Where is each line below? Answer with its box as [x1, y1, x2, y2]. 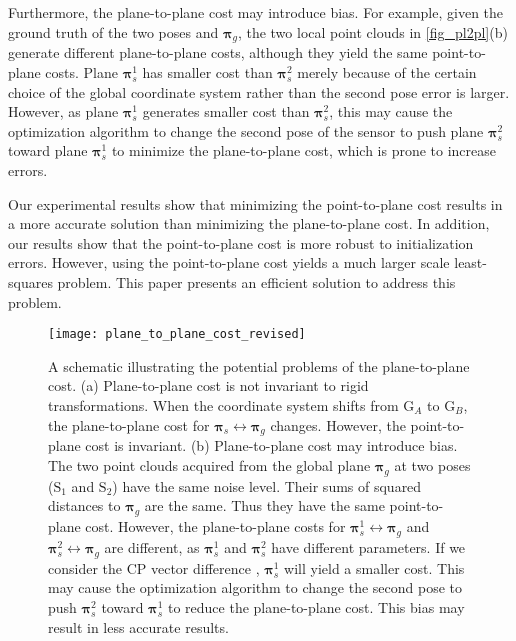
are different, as [104, 536, 200, 557]
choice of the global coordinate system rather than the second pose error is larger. [8, 81, 510, 102]
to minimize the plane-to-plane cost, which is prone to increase [111, 140, 497, 161]
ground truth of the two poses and [8, 21, 219, 42]
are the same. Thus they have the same [144, 495, 385, 516]
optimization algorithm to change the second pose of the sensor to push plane [8, 120, 484, 141]
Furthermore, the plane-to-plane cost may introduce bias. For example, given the [8, 2, 504, 22]
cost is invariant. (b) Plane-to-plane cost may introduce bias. [85, 435, 458, 456]
